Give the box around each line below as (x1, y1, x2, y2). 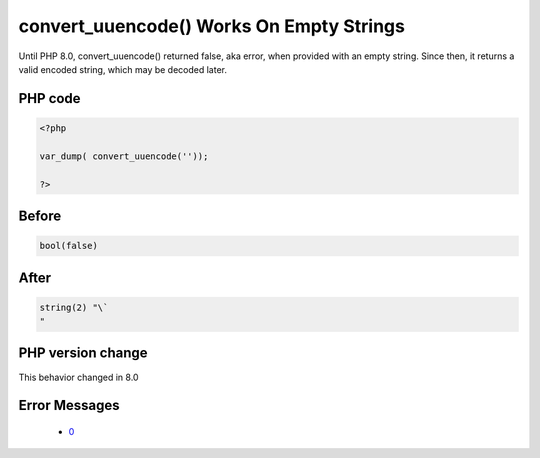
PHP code (18, 90, 81, 107)
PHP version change (18, 345, 149, 362)
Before (18, 207, 62, 224)
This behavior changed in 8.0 (18, 371, 139, 383)
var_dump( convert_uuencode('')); (39, 150, 209, 162)
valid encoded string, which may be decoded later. (18, 63, 228, 75)
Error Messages (18, 397, 120, 414)
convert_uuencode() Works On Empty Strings (18, 15, 405, 37)
